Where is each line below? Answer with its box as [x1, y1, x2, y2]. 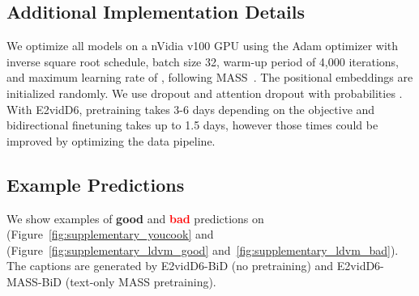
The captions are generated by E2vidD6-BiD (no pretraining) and [6, 257, 334, 274]
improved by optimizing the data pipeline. [6, 132, 216, 149]
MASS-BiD [6, 273, 62, 290]
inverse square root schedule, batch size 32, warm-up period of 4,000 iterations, [6, 53, 399, 70]
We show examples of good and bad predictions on [6, 209, 264, 226]
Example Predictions [6, 171, 185, 197]
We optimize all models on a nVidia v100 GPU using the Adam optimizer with [6, 37, 399, 54]
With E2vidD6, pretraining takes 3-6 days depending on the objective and [6, 100, 375, 117]
